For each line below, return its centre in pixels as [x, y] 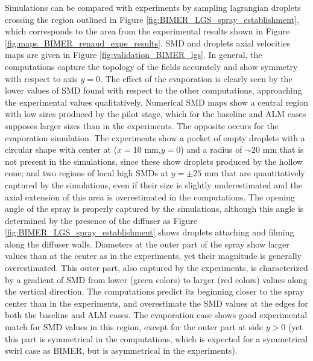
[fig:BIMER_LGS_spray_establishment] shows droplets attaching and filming [150, 232]
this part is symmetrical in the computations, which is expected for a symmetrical [156, 338]
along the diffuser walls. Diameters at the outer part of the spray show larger [147, 244]
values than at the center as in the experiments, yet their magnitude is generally [153, 256]
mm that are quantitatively [255, 173]
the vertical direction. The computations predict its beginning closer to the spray [155, 291]
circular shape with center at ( [61, 149]
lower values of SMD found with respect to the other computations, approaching [153, 90]
